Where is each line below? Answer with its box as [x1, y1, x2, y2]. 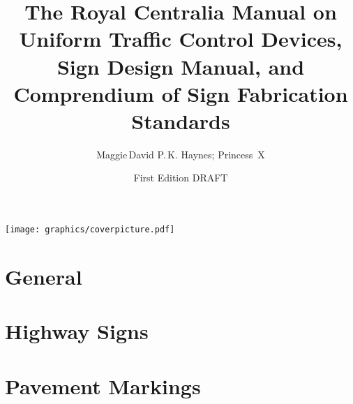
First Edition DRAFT [133, 170, 228, 185]
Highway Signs [5, 317, 149, 345]
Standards [131, 106, 230, 135]
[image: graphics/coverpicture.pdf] [5, 225, 175, 235]
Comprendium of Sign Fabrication [13, 79, 348, 107]
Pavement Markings [5, 371, 201, 400]
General [5, 262, 82, 290]
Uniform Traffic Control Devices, [19, 24, 343, 53]
